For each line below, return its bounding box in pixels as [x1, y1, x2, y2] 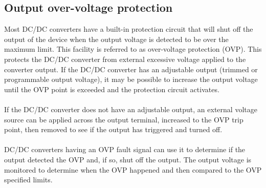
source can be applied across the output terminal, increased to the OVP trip [4, 114, 243, 124]
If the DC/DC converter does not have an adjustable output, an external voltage [4, 103, 257, 114]
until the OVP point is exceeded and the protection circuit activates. [4, 83, 219, 94]
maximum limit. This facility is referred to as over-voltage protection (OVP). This [4, 44, 262, 54]
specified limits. [4, 174, 53, 185]
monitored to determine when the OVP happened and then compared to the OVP [4, 164, 262, 175]
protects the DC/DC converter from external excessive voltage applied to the [4, 53, 246, 64]
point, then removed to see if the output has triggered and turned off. [4, 124, 223, 135]
